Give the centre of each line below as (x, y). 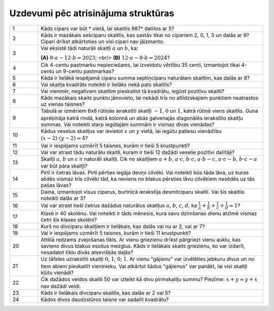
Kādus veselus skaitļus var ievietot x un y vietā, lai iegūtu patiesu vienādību (131, 131)
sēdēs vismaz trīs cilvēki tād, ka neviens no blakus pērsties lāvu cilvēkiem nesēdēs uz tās (148, 179)
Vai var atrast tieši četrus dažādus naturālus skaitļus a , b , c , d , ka (119, 205)
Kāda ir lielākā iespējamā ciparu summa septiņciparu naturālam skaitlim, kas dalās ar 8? (145, 78)
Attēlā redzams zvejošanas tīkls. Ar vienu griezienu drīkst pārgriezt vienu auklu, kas (141, 240)
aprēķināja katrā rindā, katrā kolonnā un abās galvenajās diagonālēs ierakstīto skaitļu (142, 118)
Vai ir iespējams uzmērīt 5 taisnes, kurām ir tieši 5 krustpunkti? (115, 145)
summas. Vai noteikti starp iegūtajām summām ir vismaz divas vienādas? (128, 124)
